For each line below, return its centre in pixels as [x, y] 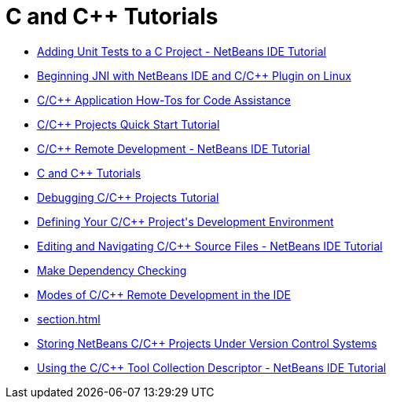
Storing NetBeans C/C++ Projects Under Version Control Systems [207, 343]
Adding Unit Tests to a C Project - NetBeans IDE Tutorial [182, 51]
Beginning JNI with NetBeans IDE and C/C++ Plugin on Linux [194, 75]
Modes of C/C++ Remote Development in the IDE [164, 294]
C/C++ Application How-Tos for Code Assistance [164, 100]
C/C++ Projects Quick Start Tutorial [129, 124]
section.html [69, 319]
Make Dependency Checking [112, 270]
